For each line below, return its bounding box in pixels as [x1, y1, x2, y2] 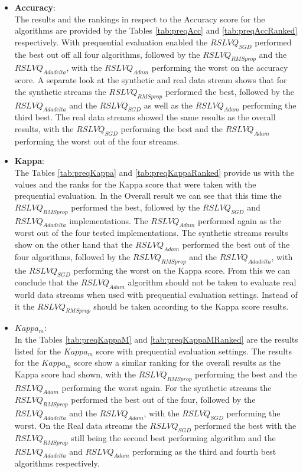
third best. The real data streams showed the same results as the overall [14, 111, 276, 123]
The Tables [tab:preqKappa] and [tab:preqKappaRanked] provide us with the [14, 166, 294, 178]
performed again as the [198, 214, 281, 226]
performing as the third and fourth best [132, 445, 276, 457]
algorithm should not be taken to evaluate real [128, 276, 297, 288]
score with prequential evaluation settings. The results [96, 344, 292, 357]
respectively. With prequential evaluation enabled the [14, 35, 208, 48]
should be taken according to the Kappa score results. [93, 300, 289, 312]
